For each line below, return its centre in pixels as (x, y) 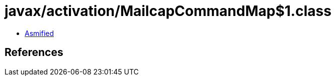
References (34, 52)
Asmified (39, 33)
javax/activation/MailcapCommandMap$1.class (168, 11)
